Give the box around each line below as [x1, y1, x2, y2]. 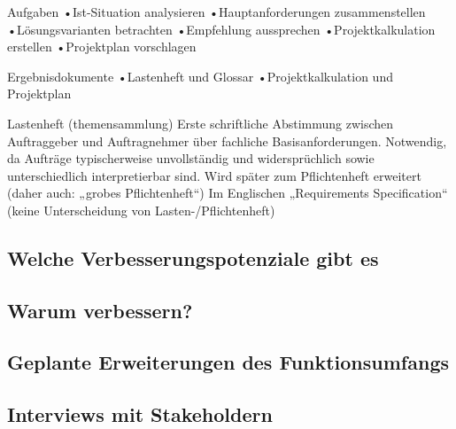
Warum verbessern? [7, 296, 193, 324]
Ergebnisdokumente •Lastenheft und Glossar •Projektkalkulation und [7, 66, 393, 85]
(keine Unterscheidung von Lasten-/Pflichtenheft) [7, 200, 275, 219]
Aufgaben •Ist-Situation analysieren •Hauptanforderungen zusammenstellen [7, 3, 426, 20]
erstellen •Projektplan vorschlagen [7, 37, 197, 56]
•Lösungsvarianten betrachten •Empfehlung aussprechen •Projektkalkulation [7, 19, 436, 38]
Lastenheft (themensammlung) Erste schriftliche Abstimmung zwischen [7, 113, 394, 132]
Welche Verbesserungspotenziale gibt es [7, 244, 379, 271]
